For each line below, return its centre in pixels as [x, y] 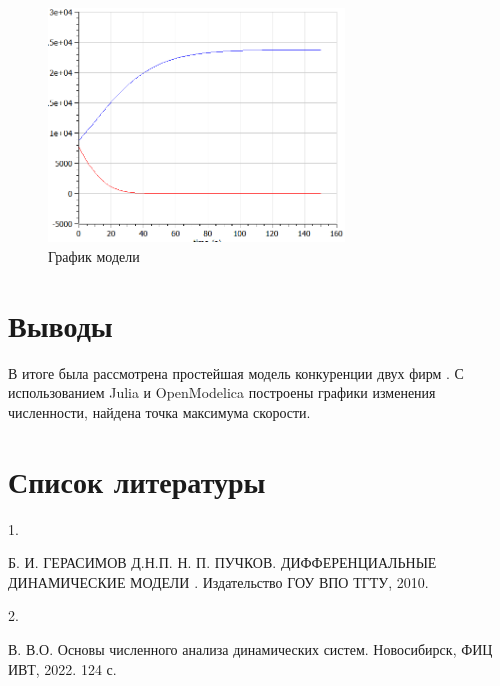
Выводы [60, 324]
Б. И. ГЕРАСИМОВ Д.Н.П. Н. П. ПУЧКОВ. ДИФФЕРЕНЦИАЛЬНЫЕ [222, 562]
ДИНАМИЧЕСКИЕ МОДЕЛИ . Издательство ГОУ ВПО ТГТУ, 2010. [218, 581]
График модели [94, 255]
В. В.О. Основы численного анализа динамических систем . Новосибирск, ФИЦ [250, 648]
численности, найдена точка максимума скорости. [159, 411]
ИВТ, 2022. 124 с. [62, 668]
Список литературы [137, 480]
